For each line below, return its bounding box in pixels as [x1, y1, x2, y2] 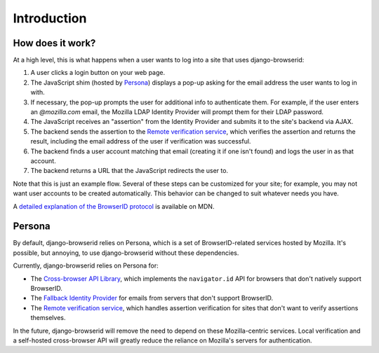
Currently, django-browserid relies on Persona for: [13, 261, 159, 270]
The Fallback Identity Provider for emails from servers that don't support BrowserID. [30, 294, 274, 303]
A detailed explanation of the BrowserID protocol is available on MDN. [13, 202, 215, 210]
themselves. [30, 314, 66, 322]
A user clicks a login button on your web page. [30, 69, 165, 77]
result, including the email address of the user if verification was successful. [30, 137, 251, 146]
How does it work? [13, 37, 96, 49]
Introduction [13, 11, 87, 26]
